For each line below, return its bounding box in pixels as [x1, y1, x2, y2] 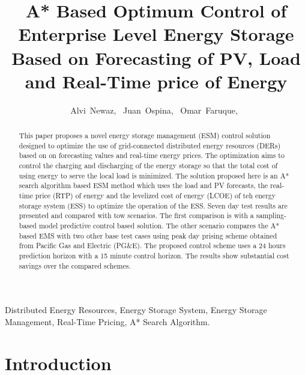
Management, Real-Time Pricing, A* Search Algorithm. [5, 315, 210, 328]
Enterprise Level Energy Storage [18, 22, 294, 46]
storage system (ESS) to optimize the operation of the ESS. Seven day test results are [19, 200, 288, 210]
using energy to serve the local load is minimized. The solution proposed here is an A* [19, 170, 289, 180]
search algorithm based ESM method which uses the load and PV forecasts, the [19, 180, 268, 191]
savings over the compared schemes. [19, 260, 131, 270]
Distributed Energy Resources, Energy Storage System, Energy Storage [5, 303, 267, 316]
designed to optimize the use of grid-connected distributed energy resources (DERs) [19, 140, 281, 150]
